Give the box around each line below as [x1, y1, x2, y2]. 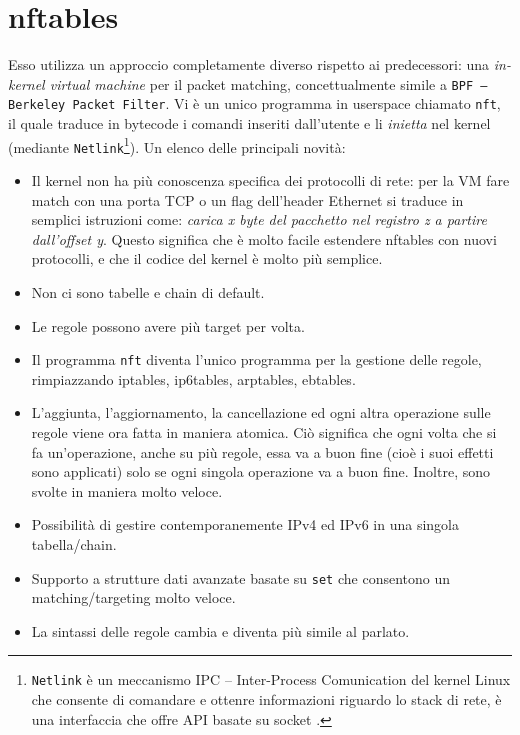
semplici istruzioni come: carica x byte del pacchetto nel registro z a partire [31, 209, 487, 230]
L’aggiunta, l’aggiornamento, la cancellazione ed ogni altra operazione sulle [31, 402, 491, 423]
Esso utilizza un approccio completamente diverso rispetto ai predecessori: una [8, 54, 490, 75]
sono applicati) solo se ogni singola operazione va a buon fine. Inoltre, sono [31, 461, 490, 482]
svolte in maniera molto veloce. [31, 480, 223, 501]
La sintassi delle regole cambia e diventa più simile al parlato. [31, 620, 410, 641]
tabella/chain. [31, 533, 117, 554]
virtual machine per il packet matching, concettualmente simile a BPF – [49, 73, 488, 94]
